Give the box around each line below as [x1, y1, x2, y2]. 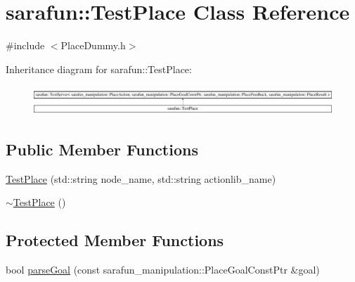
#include [6, 38, 45, 53]
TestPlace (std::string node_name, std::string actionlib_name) [6, 171, 276, 186]
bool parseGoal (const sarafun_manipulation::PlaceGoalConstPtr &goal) [6, 262, 320, 277]
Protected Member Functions [6, 229, 224, 251]
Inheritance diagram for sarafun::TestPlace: [6, 61, 192, 76]
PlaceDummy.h [60, 38, 126, 53]
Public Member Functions [6, 139, 198, 160]
